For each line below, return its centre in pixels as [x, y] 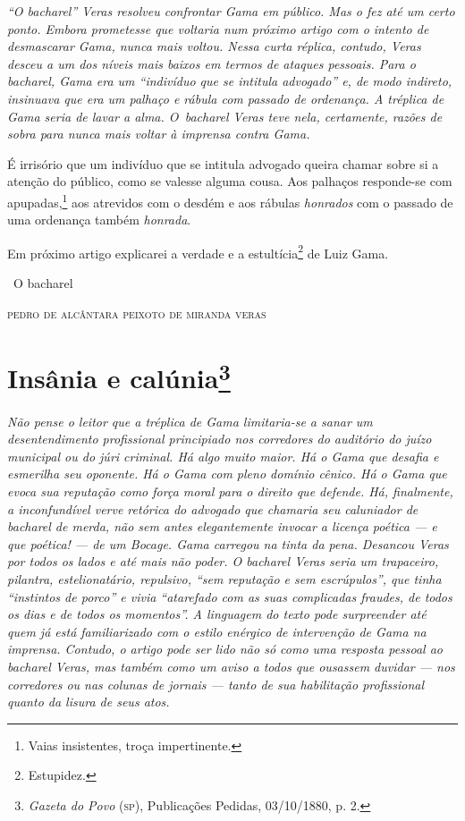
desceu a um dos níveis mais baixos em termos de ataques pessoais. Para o [211, 63]
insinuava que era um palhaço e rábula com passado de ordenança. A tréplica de [226, 98]
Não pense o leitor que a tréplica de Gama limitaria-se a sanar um [190, 421]
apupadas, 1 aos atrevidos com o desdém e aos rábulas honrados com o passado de [230, 200]
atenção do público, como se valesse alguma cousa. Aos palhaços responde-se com [230, 181]
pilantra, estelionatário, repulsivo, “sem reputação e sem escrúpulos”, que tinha [224, 579]
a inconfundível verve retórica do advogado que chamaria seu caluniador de [213, 508]
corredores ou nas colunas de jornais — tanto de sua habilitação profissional [216, 684]
